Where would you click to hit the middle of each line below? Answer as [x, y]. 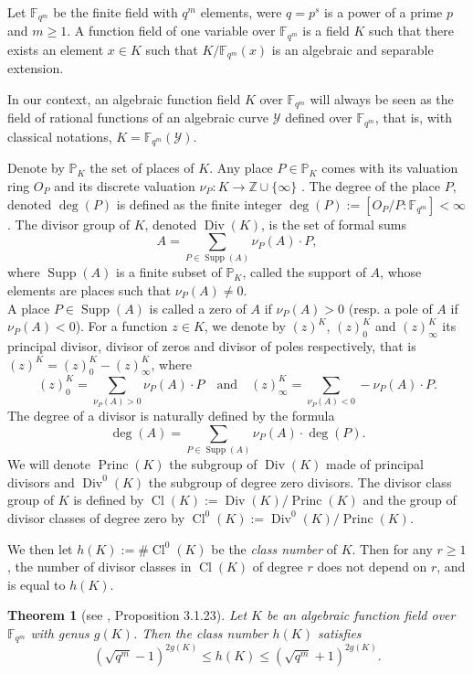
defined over [319, 118]
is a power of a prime [384, 12]
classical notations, [60, 136]
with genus [60, 632]
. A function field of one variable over [171, 31]
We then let [40, 548]
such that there [411, 31]
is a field [326, 31]
